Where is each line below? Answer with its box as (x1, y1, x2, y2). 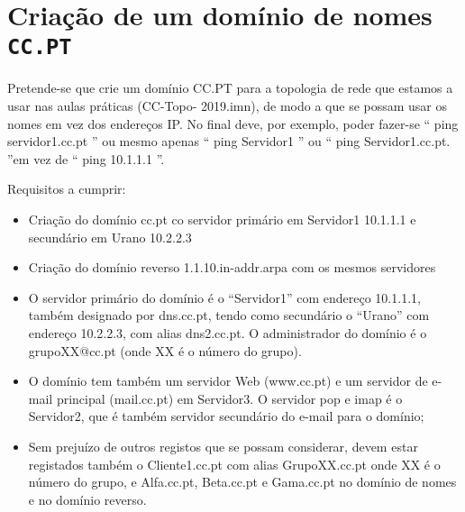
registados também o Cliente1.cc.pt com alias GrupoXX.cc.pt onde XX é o (28, 454, 441, 473)
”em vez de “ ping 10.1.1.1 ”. (7, 149, 165, 168)
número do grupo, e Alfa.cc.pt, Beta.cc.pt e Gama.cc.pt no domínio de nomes (28, 472, 457, 491)
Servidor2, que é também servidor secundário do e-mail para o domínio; (28, 407, 424, 425)
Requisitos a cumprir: (7, 179, 126, 198)
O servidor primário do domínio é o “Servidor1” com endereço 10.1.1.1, (28, 288, 421, 306)
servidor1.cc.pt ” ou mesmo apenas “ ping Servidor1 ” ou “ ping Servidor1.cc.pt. (7, 132, 451, 151)
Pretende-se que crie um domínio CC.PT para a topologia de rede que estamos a (7, 78, 453, 97)
